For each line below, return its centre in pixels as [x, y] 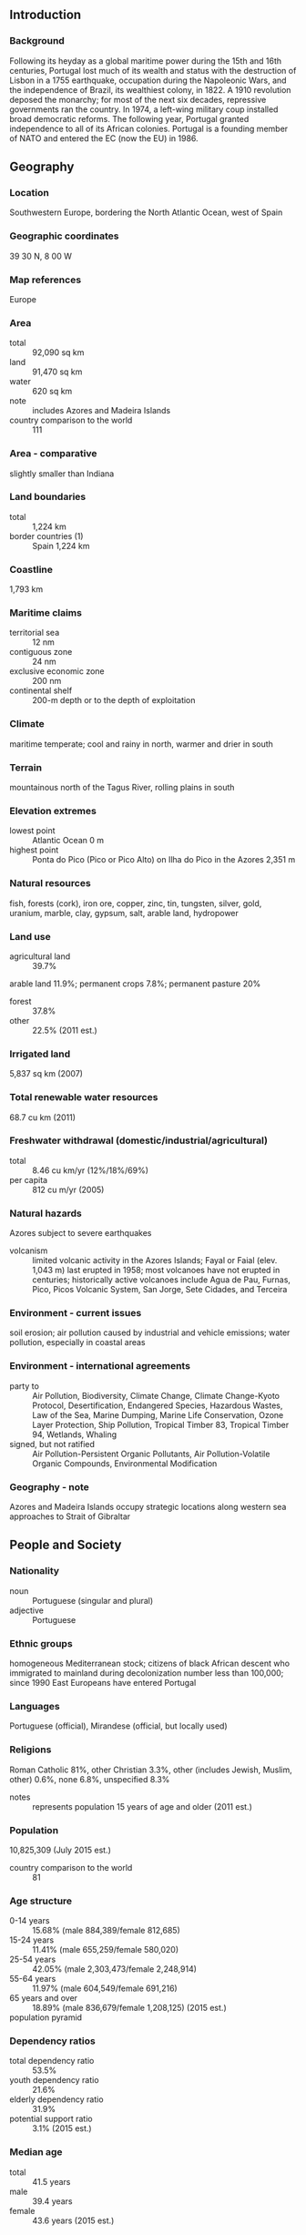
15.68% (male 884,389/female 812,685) [106, 1931]
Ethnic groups [41, 1643]
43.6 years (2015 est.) [73, 2220]
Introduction [46, 15]
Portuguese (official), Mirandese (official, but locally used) [118, 1726]
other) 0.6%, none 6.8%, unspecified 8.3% [90, 1779]
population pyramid [46, 2017]
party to [24, 1386]
